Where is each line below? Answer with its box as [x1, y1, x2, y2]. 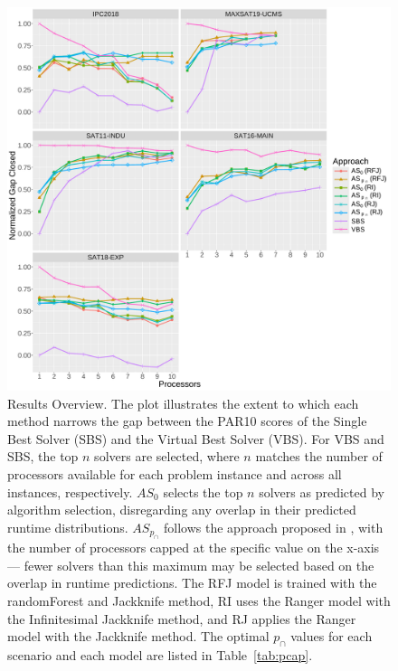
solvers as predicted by [259, 482, 384, 501]
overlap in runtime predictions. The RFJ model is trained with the [7, 573, 377, 592]
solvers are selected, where [94, 447, 240, 466]
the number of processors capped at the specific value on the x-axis [7, 538, 380, 557]
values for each [290, 627, 373, 646]
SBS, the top [7, 447, 79, 466]
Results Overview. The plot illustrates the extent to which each [7, 393, 359, 412]
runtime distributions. [7, 517, 128, 536]
